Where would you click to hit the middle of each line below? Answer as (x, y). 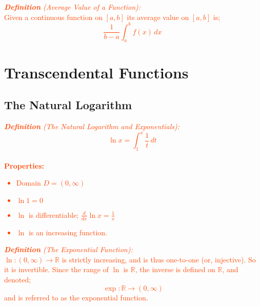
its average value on (158, 17)
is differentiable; (54, 215)
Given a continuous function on (53, 17)
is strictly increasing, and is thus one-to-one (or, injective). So (159, 259)
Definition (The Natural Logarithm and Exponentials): (92, 126)
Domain (28, 183)
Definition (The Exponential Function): (68, 249)
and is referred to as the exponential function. (76, 297)
